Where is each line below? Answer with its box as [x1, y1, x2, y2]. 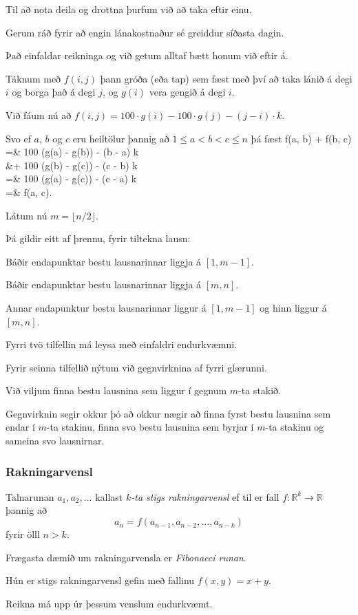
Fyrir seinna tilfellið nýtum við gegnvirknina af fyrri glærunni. [6, 360, 267, 374]
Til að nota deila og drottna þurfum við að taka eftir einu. [6, 2, 252, 16]
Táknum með [6, 71, 61, 85]
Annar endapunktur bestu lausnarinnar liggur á [6, 300, 207, 314]
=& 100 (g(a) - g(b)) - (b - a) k [6, 144, 139, 159]
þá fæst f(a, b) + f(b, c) [251, 131, 352, 145]
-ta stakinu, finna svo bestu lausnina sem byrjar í [46, 420, 254, 434]
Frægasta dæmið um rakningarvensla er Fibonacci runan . [6, 550, 246, 564]
